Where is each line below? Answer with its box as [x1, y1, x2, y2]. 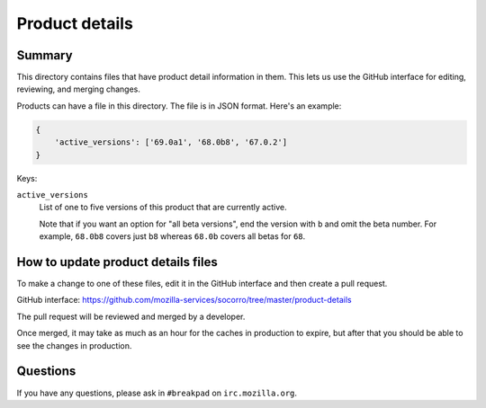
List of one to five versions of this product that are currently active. [39, 202, 287, 213]
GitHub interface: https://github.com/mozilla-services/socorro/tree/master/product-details [16, 295, 352, 306]
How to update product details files [16, 254, 218, 270]
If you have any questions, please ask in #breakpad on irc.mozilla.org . [16, 387, 297, 398]
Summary [16, 48, 73, 63]
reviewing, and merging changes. [16, 84, 141, 94]
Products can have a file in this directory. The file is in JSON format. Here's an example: [16, 100, 342, 111]
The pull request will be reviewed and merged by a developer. [16, 311, 246, 322]
